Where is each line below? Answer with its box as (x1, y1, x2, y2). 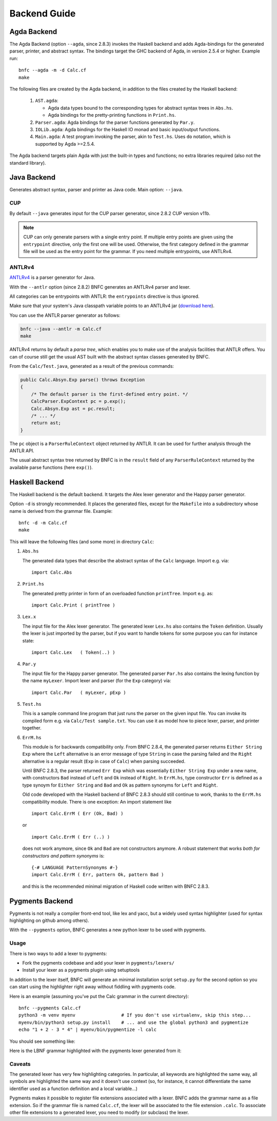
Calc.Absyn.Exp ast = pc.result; (31, 405, 115, 412)
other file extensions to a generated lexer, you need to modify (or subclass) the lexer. (9, 1109, 189, 1115)
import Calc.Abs (31, 569, 72, 575)
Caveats (9, 1060, 31, 1067)
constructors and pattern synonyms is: (22, 852, 105, 859)
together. (22, 725, 42, 731)
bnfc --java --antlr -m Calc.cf (20, 326, 102, 332)
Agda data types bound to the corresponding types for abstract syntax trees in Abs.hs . (48, 104, 233, 111)
